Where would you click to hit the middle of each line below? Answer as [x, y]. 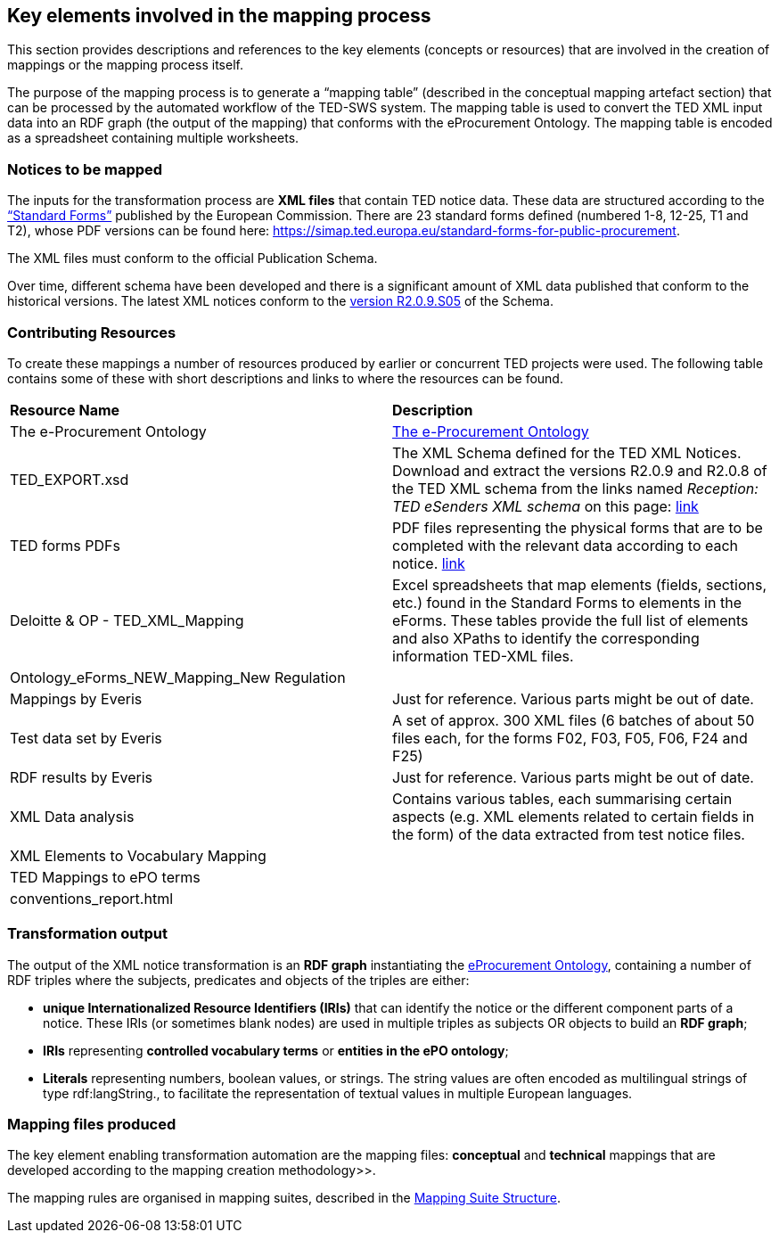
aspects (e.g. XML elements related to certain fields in [574, 816]
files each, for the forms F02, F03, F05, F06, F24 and [570, 738]
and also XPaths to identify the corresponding [546, 638]
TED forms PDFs [65, 545]
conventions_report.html [92, 898]
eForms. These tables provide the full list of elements [570, 620]
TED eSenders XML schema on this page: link [545, 506]
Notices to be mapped [85, 169]
